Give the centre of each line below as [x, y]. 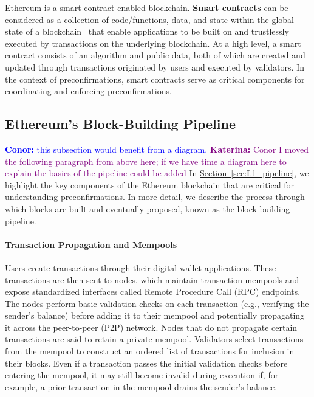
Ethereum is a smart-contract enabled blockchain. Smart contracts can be [147, 7]
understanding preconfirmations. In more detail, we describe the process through [155, 197]
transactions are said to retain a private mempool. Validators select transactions [154, 339]
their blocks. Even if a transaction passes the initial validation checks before [146, 363]
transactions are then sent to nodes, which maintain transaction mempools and [152, 279]
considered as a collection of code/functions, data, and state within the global [149, 19]
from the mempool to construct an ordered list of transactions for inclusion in [150, 351]
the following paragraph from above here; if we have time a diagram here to [146, 161]
